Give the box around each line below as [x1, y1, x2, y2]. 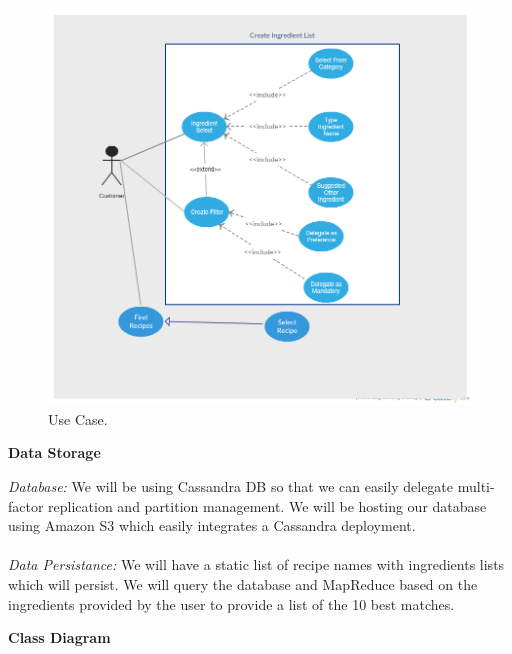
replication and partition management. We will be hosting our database [48, 495, 487, 516]
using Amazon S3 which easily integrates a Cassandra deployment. [8, 515, 416, 536]
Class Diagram [8, 627, 111, 648]
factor [8, 495, 44, 516]
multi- [457, 475, 495, 496]
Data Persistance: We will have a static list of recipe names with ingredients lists [8, 554, 505, 575]
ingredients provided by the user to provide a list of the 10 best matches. [8, 593, 455, 614]
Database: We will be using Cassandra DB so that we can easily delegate [8, 475, 454, 496]
